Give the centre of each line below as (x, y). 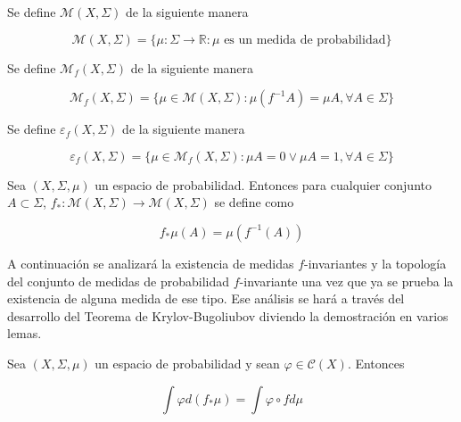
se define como (254, 202)
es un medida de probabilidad (305, 40)
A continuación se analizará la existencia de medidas (151, 263)
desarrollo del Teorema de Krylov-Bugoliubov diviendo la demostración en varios (228, 315)
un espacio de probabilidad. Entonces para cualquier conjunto (263, 184)
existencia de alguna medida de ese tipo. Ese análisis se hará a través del (206, 298)
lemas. (25, 333)
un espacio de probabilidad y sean (187, 363)
